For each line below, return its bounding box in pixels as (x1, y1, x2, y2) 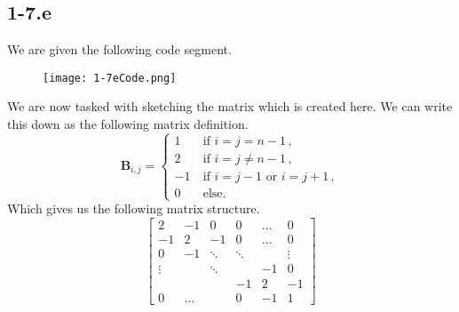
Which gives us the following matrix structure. (7, 199, 260, 218)
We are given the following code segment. (7, 40, 232, 59)
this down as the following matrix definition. (7, 115, 249, 133)
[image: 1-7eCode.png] (43, 71, 177, 84)
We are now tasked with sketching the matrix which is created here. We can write (7, 97, 453, 116)
